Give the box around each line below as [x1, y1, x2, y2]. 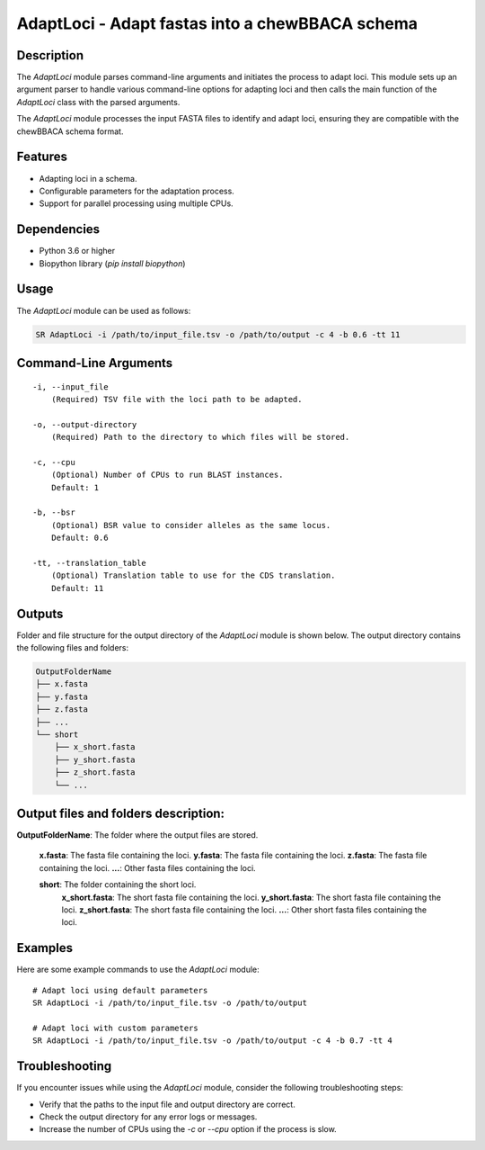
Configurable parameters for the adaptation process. [39, 185, 235, 196]
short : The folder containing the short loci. [39, 879, 197, 890]
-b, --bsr [32, 508, 75, 517]
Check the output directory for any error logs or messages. [39, 1111, 258, 1122]
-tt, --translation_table [32, 558, 147, 568]
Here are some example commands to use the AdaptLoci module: [16, 964, 260, 975]
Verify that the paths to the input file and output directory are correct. [39, 1099, 295, 1110]
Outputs [16, 606, 64, 621]
